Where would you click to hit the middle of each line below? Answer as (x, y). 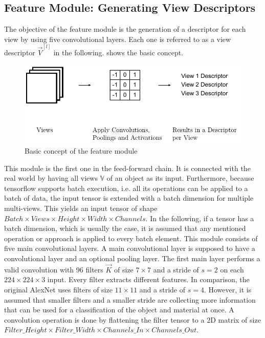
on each (232, 269)
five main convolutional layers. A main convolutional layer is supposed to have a (130, 248)
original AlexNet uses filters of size (58, 290)
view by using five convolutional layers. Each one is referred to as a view (118, 39)
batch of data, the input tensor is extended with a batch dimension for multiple (129, 198)
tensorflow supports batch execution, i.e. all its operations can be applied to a (126, 188)
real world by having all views (51, 178)
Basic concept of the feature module (81, 151)
